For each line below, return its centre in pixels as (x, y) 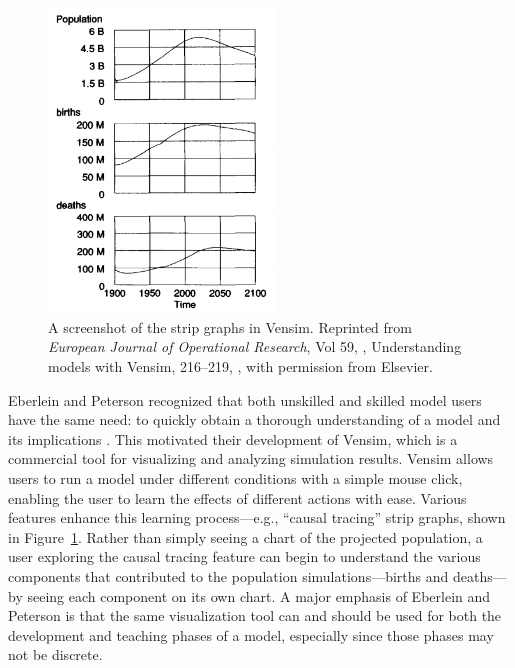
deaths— (479, 575)
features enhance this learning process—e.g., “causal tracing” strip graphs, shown (257, 517)
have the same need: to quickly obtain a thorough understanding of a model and (254, 419)
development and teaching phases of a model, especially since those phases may (251, 634)
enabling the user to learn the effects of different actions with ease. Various (237, 497)
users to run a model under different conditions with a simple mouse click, (235, 478)
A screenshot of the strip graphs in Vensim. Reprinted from (230, 326)
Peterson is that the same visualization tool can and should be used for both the (255, 615)
